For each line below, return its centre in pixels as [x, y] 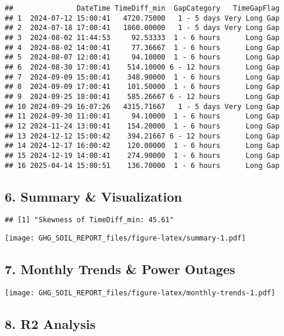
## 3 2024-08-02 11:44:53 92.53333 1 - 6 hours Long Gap [142, 37]
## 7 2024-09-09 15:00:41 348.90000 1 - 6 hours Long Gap [142, 77]
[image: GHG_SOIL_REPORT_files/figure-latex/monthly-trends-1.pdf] [140, 293]
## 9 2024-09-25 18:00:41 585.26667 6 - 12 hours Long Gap [142, 96]
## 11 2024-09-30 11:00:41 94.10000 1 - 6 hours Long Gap [142, 116]
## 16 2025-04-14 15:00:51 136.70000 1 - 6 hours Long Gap [142, 165]
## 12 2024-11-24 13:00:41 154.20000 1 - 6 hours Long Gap [142, 126]
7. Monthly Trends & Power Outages [120, 269]
